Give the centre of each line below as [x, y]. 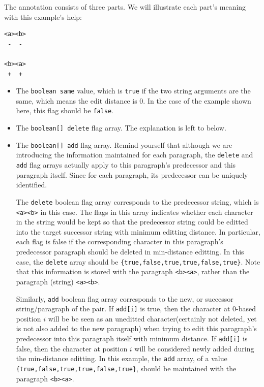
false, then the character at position [72, 348]
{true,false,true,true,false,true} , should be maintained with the [126, 368]
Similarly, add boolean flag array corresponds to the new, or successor [125, 298]
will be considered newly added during [194, 348]
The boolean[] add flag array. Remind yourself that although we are [124, 144]
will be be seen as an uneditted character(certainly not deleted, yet [152, 318]
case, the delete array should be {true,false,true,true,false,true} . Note [138, 261]
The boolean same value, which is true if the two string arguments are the [133, 91]
